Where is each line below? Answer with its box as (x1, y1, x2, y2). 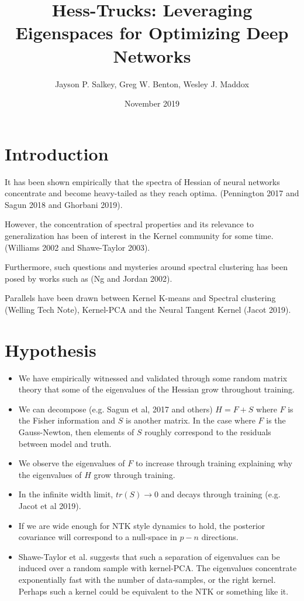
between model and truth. (18, 437, 112, 449)
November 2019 (124, 97, 180, 110)
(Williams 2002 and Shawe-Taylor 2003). (5, 241, 150, 253)
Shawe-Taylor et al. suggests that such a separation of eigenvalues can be (18, 550, 280, 562)
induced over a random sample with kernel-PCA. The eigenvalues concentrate (18, 562, 297, 574)
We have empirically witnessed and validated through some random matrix (18, 371, 288, 384)
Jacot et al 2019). (18, 500, 81, 512)
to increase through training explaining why (135, 457, 293, 469)
